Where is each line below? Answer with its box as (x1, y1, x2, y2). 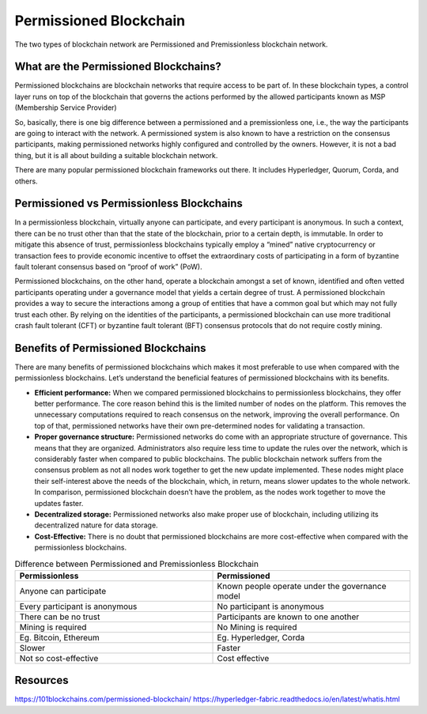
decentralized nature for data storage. (34, 520, 158, 530)
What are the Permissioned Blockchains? (14, 60, 221, 74)
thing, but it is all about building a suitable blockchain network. (14, 150, 218, 160)
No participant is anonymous (217, 601, 324, 612)
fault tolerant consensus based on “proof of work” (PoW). (14, 262, 202, 272)
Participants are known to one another (217, 611, 360, 622)
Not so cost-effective (19, 652, 99, 663)
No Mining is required (217, 621, 297, 633)
